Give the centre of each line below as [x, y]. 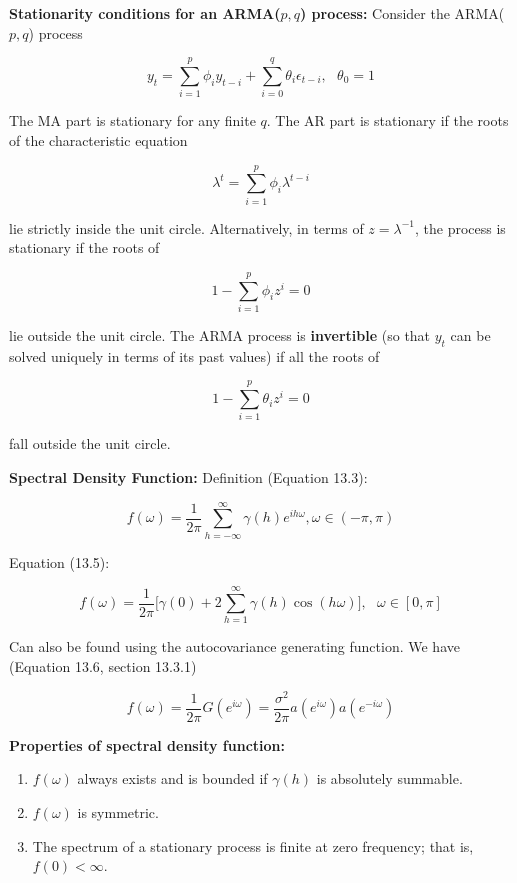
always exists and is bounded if [172, 778]
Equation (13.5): [59, 561]
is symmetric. [118, 812]
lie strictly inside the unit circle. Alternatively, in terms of [186, 227]
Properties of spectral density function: [147, 744]
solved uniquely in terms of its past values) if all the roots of [194, 355]
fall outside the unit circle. [90, 443]
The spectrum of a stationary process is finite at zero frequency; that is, [253, 845]
